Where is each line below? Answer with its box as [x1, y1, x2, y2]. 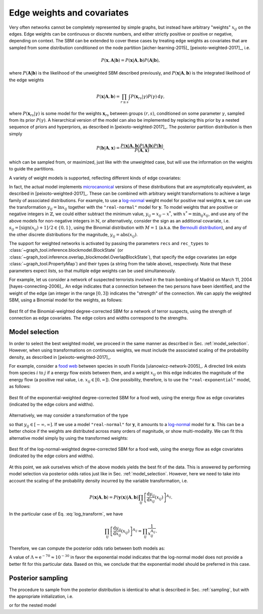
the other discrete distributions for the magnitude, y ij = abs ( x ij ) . [9, 231, 138, 239]
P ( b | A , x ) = [96, 145, 120, 150]
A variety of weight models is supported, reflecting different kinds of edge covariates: [9, 175, 181, 181]
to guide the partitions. [9, 166, 55, 172]
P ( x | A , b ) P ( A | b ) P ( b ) [120, 143, 163, 149]
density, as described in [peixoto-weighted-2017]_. [9, 354, 112, 360]
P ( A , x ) [134, 148, 150, 153]
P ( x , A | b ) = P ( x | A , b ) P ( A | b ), [101, 57, 160, 63]
